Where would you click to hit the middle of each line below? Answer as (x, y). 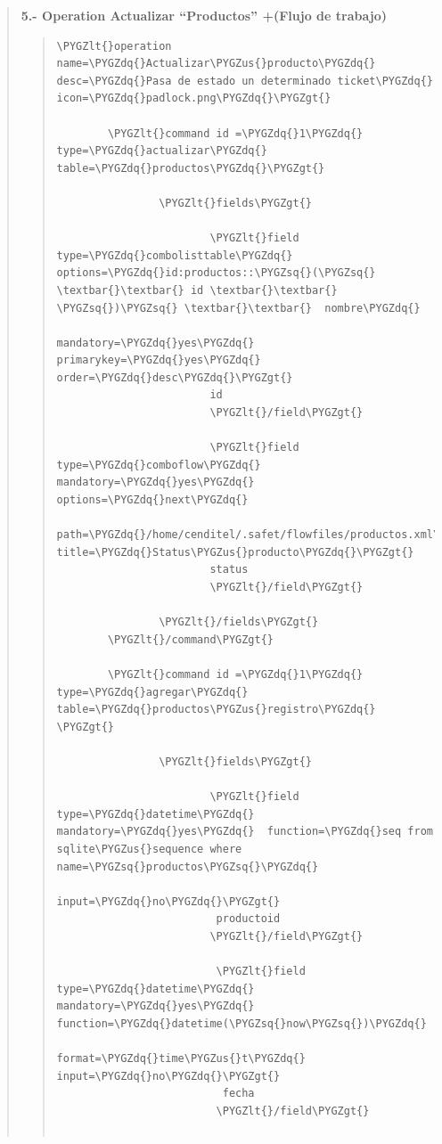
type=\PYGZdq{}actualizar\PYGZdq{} (162, 151)
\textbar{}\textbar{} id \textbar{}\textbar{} (197, 290)
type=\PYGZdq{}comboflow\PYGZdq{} (159, 465)
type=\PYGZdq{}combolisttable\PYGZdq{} (175, 255)
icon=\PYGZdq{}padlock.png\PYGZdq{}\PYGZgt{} (194, 98)
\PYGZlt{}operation (114, 46)
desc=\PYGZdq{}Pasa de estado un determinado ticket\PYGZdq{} (245, 81)
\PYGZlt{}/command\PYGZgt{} (191, 639)
